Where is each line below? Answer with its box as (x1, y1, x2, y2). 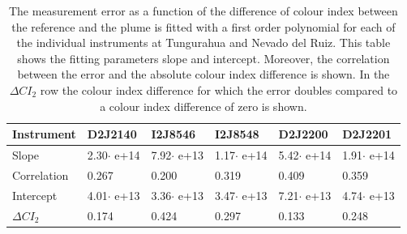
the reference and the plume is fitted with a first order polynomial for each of (11, 18, 396, 35)
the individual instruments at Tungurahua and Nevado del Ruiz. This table (16, 34, 391, 51)
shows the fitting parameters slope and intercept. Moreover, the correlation (17, 49, 390, 66)
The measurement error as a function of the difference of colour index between (8, 2, 398, 19)
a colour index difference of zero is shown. (100, 97, 307, 114)
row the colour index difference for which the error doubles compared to (40, 81, 398, 98)
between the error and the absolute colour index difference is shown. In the (17, 66, 390, 83)
